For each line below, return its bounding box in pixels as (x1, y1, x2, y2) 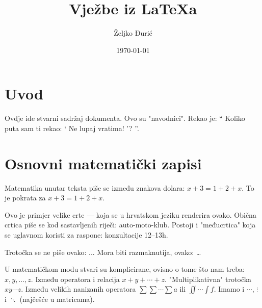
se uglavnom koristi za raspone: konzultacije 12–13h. (5, 229, 168, 240)
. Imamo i (214, 284, 245, 294)
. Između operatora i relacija (31, 273, 120, 284)
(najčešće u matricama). (19, 294, 95, 304)
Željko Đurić (114, 28, 152, 38)
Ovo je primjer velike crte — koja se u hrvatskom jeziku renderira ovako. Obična (5, 209, 256, 220)
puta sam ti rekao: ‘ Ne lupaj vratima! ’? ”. (5, 122, 139, 133)
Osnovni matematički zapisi (5, 152, 202, 173)
